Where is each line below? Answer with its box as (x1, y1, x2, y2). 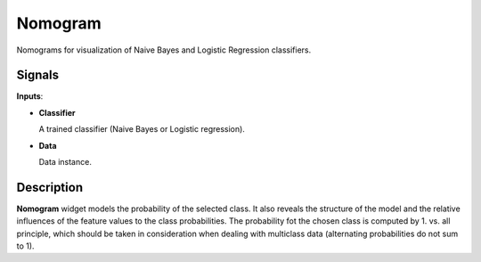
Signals (16, 68, 60, 83)
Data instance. (38, 157, 93, 168)
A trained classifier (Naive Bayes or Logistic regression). (38, 124, 245, 135)
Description (16, 179, 84, 195)
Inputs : (16, 91, 44, 102)
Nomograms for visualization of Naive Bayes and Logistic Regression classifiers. (16, 45, 312, 55)
